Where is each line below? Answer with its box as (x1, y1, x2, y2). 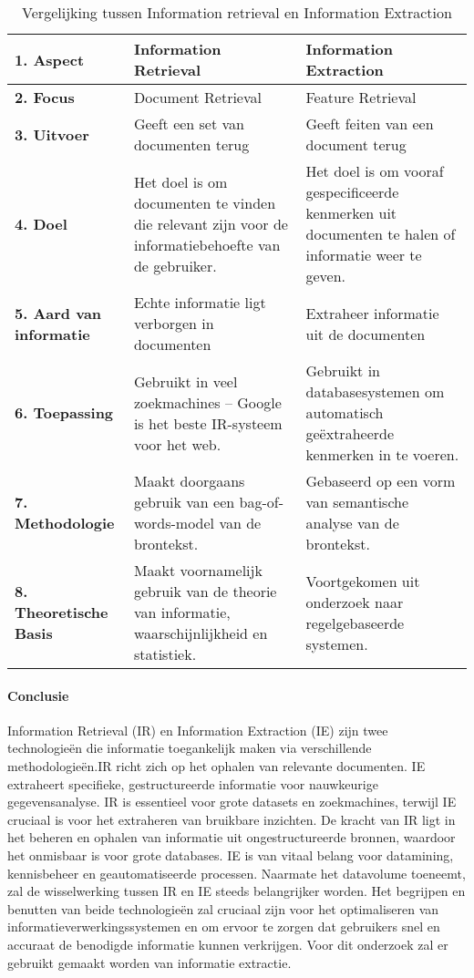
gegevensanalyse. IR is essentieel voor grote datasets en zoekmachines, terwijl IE (7, 792, 457, 811)
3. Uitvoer (15, 123, 89, 145)
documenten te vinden (133, 191, 276, 213)
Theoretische (15, 602, 108, 623)
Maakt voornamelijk (133, 560, 263, 581)
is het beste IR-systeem (133, 412, 283, 434)
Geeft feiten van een (305, 113, 434, 134)
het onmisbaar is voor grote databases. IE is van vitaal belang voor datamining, (7, 845, 454, 864)
